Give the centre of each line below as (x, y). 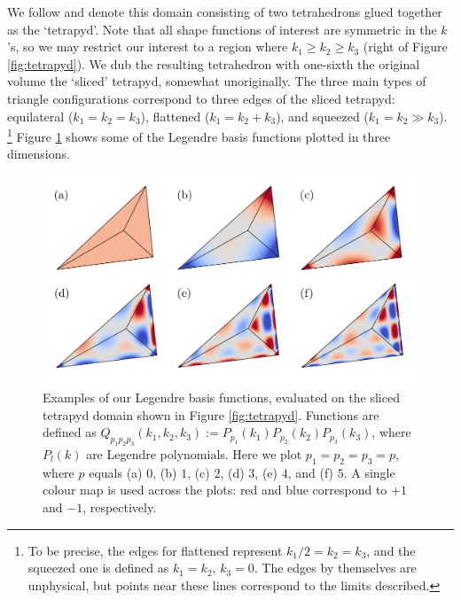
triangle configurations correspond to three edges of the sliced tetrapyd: (201, 98)
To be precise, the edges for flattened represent (155, 550)
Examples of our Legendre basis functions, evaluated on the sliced (221, 397)
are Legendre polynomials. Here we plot (194, 453)
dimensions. (39, 154)
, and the (391, 550)
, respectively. (120, 506)
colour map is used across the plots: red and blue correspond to (215, 490)
